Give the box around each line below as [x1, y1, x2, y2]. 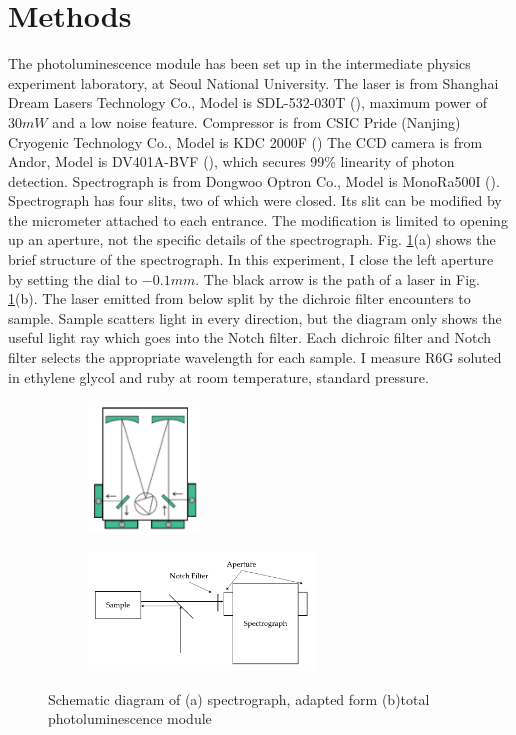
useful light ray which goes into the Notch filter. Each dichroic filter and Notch [8, 327, 492, 348]
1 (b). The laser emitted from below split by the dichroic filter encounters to [8, 288, 471, 309]
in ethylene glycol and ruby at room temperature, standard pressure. [8, 366, 429, 387]
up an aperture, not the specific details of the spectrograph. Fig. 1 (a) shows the [8, 229, 496, 250]
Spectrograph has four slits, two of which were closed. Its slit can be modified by [8, 190, 502, 211]
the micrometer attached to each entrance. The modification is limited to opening [8, 209, 508, 230]
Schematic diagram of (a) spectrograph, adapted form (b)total [48, 688, 430, 709]
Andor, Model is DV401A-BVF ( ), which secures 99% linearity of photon [8, 151, 455, 172]
